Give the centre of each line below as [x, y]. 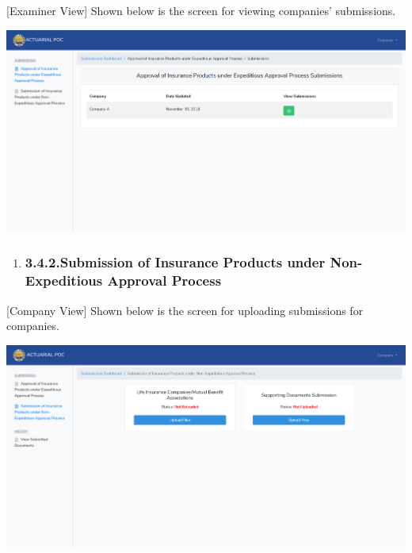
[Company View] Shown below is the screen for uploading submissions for [185, 310]
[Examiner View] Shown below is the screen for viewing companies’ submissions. [201, 10]
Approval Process [164, 280]
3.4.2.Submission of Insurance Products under [175, 262]
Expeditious [64, 280]
